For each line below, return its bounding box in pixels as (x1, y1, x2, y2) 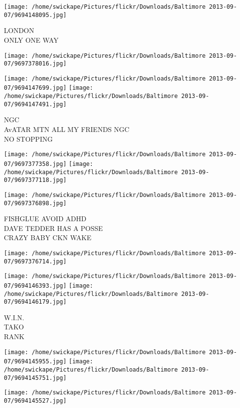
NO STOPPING (4, 133, 53, 144)
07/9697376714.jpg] (4, 258, 67, 265)
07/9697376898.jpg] (4, 199, 67, 207)
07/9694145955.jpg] (4, 358, 67, 365)
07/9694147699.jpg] (4, 84, 67, 92)
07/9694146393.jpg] (4, 282, 67, 289)
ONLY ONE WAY (4, 34, 59, 45)
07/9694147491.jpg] (4, 100, 67, 108)
